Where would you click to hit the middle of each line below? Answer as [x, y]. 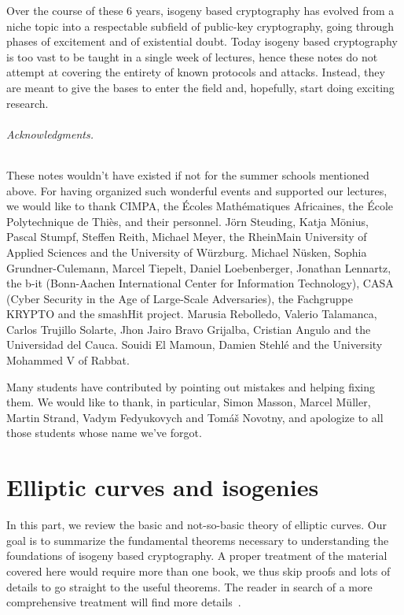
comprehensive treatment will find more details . [124, 602]
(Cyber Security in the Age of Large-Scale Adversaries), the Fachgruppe [180, 298]
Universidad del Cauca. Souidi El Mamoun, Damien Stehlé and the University [195, 345]
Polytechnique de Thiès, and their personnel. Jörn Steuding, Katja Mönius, [187, 221]
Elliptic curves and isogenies [163, 487]
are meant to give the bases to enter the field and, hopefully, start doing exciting [200, 87]
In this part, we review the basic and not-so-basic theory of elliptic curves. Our [196, 525]
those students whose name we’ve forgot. [104, 433]
